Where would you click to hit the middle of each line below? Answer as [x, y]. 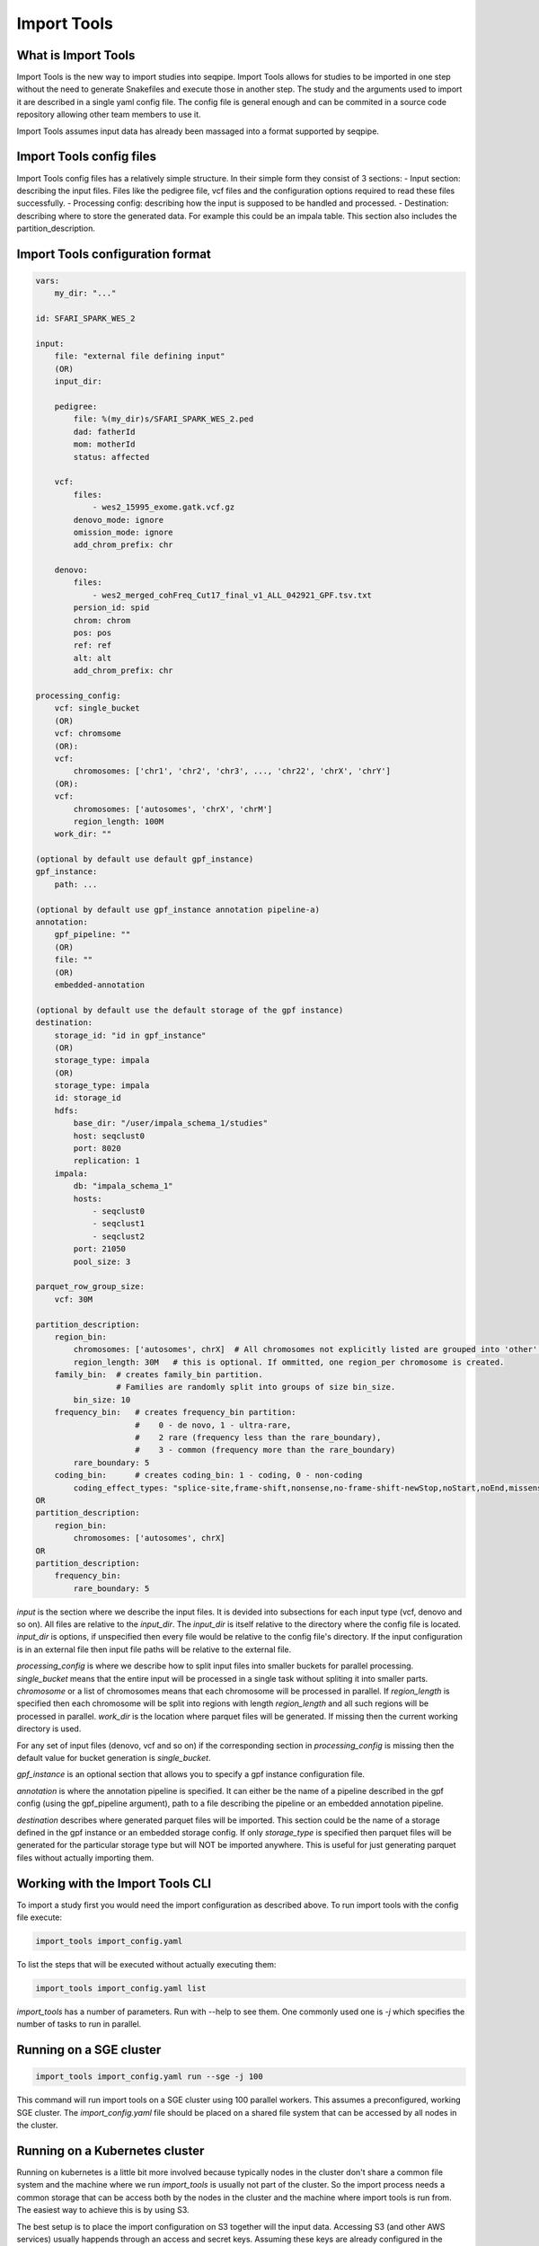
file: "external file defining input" [140, 356]
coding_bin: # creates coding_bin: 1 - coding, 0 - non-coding [208, 1475]
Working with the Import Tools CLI [114, 1883]
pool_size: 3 [102, 1261]
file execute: [40, 1917]
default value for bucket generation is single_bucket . [114, 1758]
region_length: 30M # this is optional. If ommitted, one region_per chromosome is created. [289, 1362]
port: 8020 [97, 1149]
